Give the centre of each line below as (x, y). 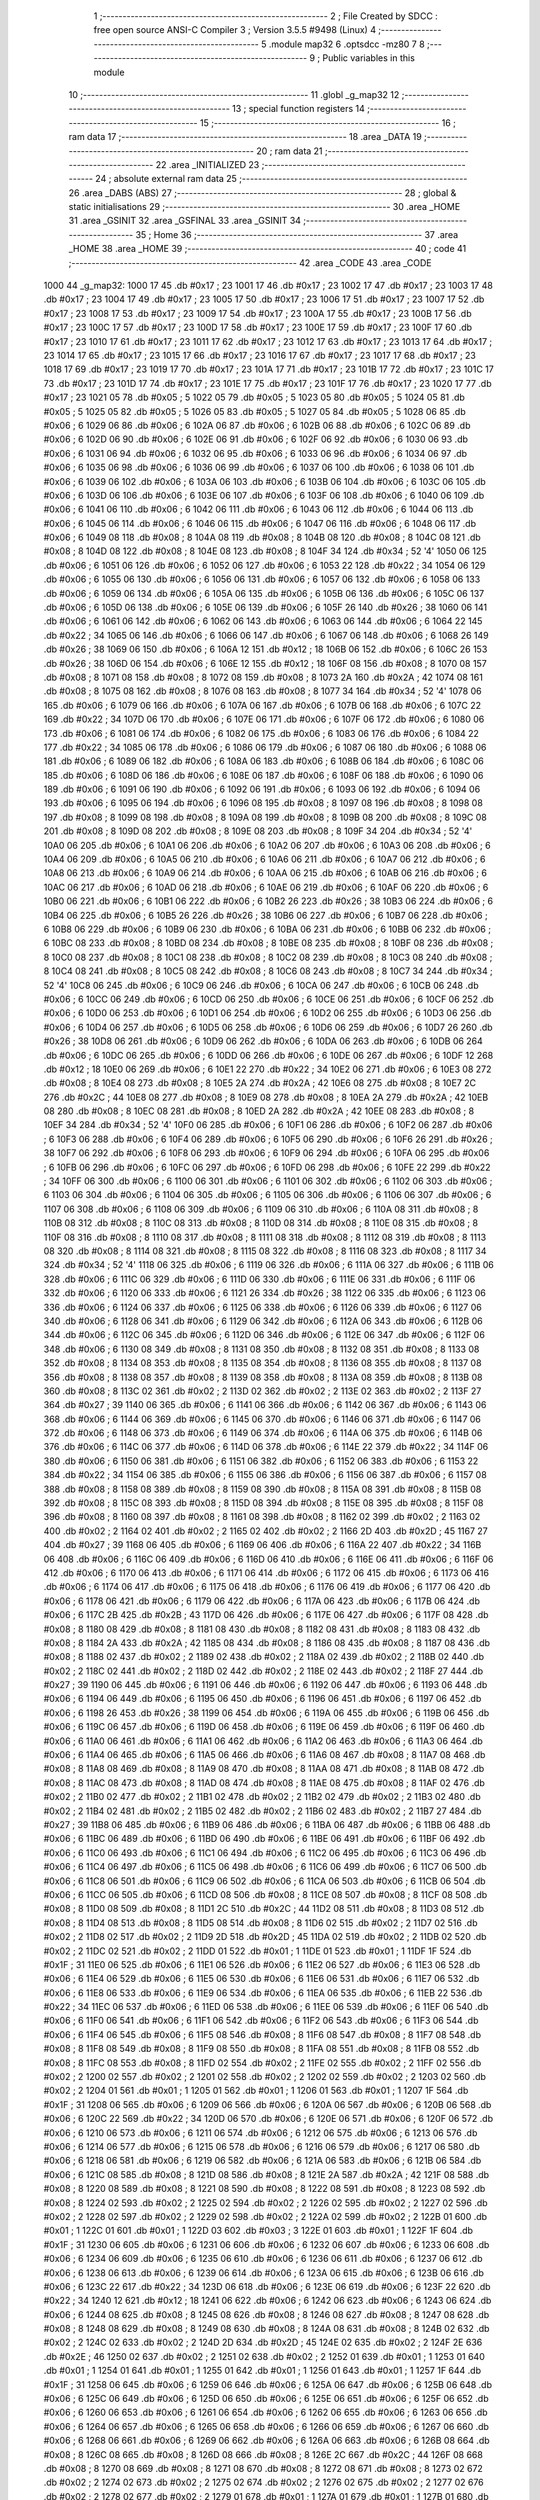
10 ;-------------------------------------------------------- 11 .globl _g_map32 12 (234, 94)
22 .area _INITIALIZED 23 (207, 164)
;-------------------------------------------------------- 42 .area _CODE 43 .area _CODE (250, 262)
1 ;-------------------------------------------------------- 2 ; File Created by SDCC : (266, 16)
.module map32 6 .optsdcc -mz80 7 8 (346, 44)
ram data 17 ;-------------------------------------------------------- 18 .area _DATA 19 (245, 137)
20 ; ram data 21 (290, 151)
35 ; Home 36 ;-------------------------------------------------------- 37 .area (297, 234)
